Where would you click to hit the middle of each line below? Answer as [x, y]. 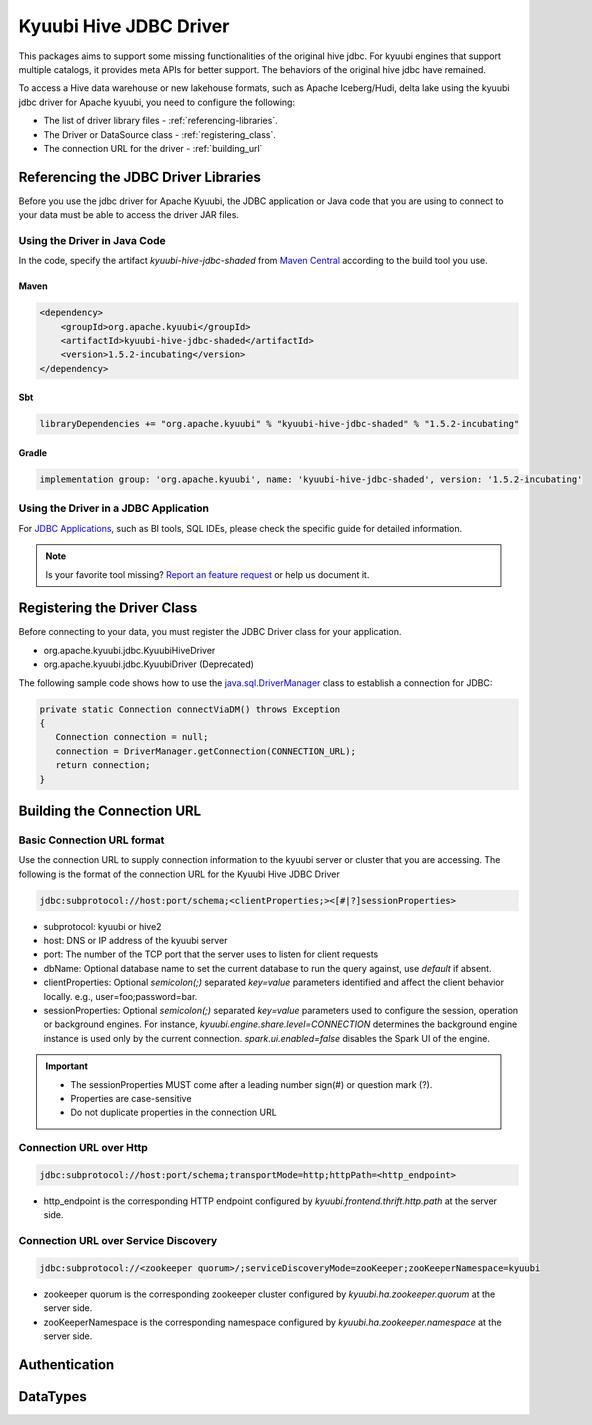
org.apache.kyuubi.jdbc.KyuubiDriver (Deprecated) [149, 664]
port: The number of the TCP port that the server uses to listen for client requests [211, 954]
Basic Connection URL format [91, 840]
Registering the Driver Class [108, 608]
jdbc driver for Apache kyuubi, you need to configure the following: [156, 102]
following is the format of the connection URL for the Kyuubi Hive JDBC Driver [179, 874]
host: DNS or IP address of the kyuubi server [135, 941]
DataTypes [52, 1396]
